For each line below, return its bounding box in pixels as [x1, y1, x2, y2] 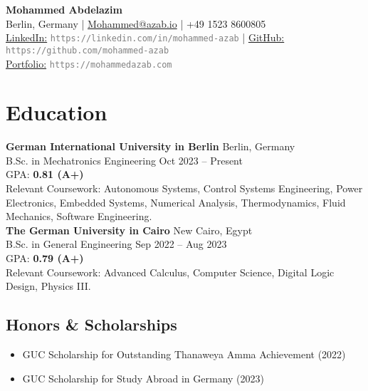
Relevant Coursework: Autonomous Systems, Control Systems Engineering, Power [6, 181, 363, 196]
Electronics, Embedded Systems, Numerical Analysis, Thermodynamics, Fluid [6, 194, 346, 209]
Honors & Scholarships [6, 313, 177, 335]
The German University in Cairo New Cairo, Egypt [6, 222, 253, 237]
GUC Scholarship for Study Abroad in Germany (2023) [22, 370, 265, 385]
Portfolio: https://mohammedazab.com [6, 56, 172, 71]
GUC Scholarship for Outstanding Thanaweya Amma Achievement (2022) [22, 347, 346, 362]
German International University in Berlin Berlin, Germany [6, 139, 295, 154]
